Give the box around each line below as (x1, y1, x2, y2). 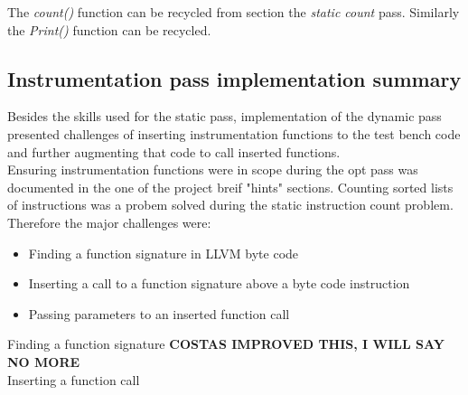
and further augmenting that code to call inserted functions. (7, 142, 341, 161)
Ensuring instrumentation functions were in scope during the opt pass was (7, 160, 418, 179)
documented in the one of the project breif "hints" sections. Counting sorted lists (7, 177, 454, 196)
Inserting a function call (7, 370, 140, 389)
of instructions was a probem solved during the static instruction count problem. (7, 195, 454, 214)
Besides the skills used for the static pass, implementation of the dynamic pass (7, 107, 442, 126)
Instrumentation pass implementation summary (7, 64, 462, 92)
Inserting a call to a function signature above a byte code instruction (28, 274, 410, 293)
